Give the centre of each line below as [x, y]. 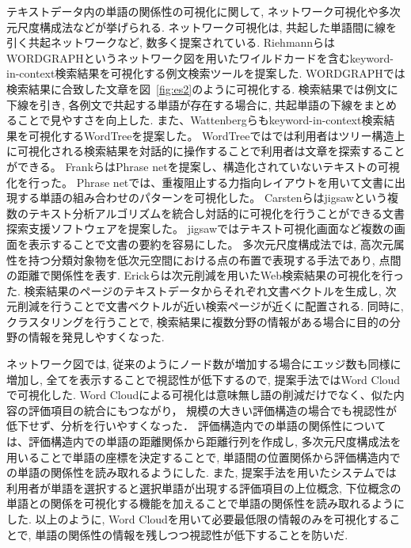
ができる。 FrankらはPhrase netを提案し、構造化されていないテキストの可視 [203, 166]
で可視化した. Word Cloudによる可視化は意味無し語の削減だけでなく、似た [200, 395]
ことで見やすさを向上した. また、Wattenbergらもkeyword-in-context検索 [200, 120]
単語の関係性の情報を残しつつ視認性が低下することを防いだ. [192, 534]
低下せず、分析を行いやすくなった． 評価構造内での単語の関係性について [196, 426]
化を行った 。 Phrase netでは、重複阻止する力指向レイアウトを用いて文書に [200, 182]
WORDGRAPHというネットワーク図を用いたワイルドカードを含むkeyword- [200, 57]
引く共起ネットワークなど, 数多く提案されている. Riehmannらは [171, 42]
